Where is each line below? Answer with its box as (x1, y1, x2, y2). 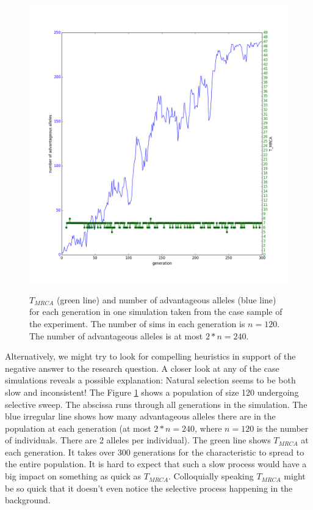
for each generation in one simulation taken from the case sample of (29, 305, 282, 318)
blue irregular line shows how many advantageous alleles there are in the (5, 410, 276, 423)
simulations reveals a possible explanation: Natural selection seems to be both (5, 374, 296, 386)
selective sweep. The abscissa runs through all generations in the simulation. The (5, 397, 308, 410)
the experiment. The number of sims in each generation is (29, 317, 245, 330)
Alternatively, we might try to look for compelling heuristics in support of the (5, 350, 296, 363)
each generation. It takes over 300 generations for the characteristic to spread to (5, 445, 304, 458)
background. (5, 493, 51, 506)
